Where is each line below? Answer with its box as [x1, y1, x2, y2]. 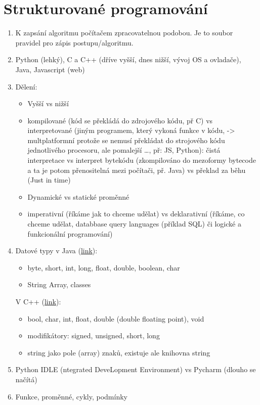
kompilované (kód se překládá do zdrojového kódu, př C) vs [27, 115, 213, 125]
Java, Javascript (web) [15, 64, 85, 74]
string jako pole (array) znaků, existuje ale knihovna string [27, 347, 210, 357]
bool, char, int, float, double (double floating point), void [27, 313, 204, 324]
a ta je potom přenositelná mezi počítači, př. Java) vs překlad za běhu [27, 164, 246, 175]
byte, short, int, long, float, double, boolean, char [27, 262, 180, 273]
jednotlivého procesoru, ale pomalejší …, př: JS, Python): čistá [27, 145, 221, 155]
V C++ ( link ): [15, 296, 61, 306]
